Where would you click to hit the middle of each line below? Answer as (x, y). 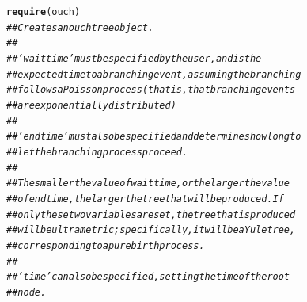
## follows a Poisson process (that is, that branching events (151, 90)
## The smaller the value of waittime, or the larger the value (148, 183)
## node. (27, 292)
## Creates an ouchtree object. (80, 27)
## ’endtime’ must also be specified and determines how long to (154, 137)
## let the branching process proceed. (97, 152)
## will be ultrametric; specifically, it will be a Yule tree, (151, 230)
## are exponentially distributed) (91, 105)
